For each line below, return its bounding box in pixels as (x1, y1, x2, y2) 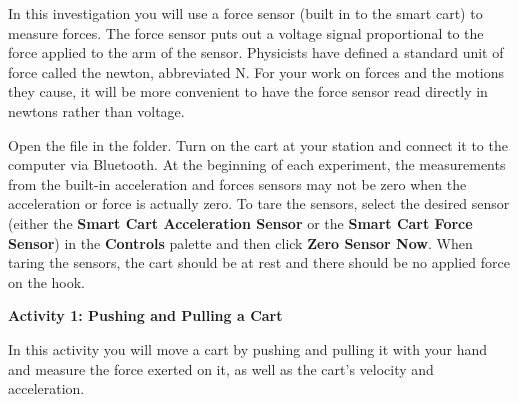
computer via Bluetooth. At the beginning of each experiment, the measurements (8, 154, 506, 175)
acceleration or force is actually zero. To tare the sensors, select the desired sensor (8, 193, 510, 214)
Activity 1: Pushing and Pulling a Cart (8, 305, 283, 326)
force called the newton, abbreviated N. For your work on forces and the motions (8, 61, 505, 82)
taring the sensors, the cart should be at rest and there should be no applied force (8, 252, 510, 273)
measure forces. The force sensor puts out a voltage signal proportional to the (8, 22, 484, 43)
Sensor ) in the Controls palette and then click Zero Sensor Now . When (8, 232, 473, 253)
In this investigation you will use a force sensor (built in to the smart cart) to (8, 3, 483, 23)
